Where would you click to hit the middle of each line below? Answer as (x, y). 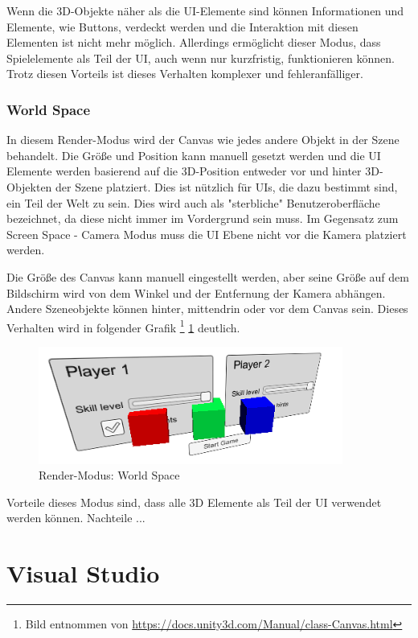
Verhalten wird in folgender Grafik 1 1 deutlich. (123, 326)
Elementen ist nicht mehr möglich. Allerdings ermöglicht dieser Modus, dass (194, 42)
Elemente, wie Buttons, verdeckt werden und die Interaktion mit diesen (182, 26)
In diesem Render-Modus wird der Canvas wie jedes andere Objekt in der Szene (203, 140)
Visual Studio (83, 573)
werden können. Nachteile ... (76, 518)
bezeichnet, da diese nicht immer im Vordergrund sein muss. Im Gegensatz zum (203, 218)
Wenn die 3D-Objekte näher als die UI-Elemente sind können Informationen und (205, 10)
